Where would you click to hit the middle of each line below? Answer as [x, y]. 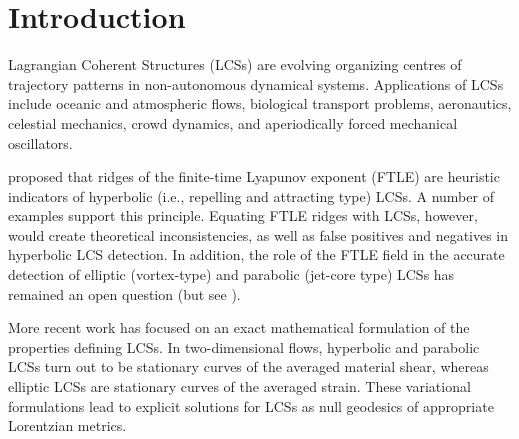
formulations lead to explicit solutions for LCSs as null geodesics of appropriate [251, 405]
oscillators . [40, 142]
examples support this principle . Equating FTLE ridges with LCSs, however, [243, 215]
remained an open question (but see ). [124, 293]
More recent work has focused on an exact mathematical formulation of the [239, 327]
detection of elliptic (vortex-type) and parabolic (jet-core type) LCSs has [231, 274]
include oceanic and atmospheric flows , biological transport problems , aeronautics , [260, 103]
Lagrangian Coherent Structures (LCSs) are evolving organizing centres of [235, 64]
